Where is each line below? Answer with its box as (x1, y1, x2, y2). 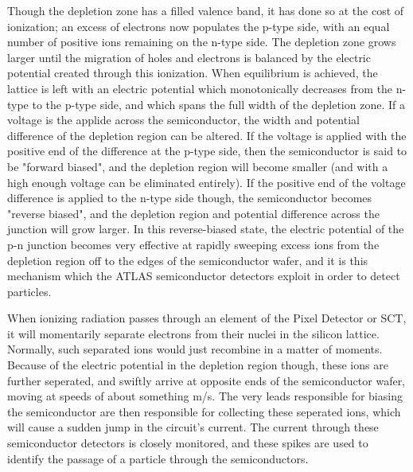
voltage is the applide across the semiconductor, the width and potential (7, 111, 360, 128)
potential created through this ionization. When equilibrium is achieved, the (7, 64, 378, 81)
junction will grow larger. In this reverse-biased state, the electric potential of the (7, 220, 404, 237)
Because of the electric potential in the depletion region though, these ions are (7, 357, 388, 373)
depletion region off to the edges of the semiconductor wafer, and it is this (7, 252, 368, 268)
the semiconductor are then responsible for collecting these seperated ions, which (7, 403, 401, 419)
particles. (7, 283, 52, 299)
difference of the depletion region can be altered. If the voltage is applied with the (7, 127, 407, 143)
